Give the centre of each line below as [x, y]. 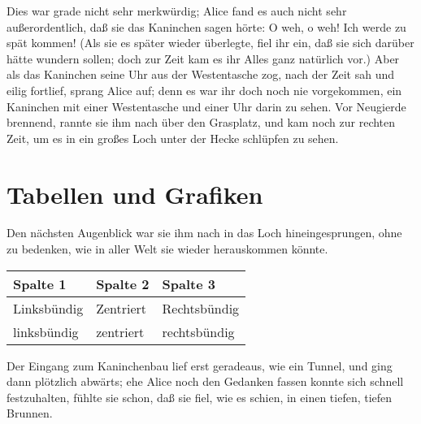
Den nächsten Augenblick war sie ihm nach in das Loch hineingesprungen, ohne [204, 233]
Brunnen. [30, 413]
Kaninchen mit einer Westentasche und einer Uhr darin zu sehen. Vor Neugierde [206, 106]
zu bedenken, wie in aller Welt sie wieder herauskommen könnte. [167, 249]
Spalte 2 [123, 283]
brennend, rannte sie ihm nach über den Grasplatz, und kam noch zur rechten [201, 122]
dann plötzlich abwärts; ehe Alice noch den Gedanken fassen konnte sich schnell [205, 381]
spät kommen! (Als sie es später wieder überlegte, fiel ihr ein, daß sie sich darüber [210, 43]
